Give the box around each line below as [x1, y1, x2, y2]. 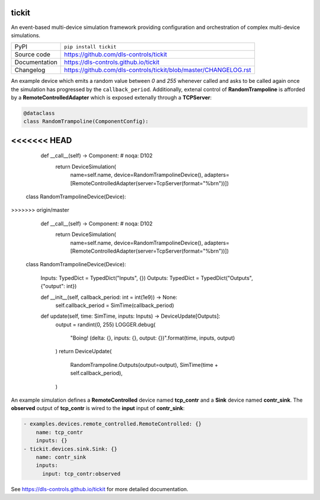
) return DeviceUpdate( [55, 348, 112, 355]
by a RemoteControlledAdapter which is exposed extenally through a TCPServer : [11, 94, 212, 101]
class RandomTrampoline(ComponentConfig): [23, 118, 149, 125]
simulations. [11, 31, 41, 38]
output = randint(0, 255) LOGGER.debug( [55, 321, 156, 328]
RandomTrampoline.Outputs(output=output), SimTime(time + [70, 361, 219, 368]
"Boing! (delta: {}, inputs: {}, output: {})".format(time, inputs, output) [70, 334, 235, 341]
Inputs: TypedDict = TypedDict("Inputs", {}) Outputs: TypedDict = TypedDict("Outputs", [40, 274, 253, 281]
